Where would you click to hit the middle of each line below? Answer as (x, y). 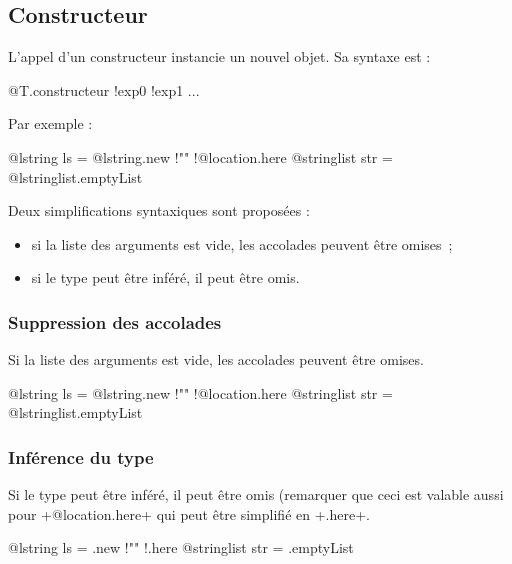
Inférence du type (81, 456)
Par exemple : (50, 123)
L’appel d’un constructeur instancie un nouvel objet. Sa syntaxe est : (219, 56)
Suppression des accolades (115, 321)
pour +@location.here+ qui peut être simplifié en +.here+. (189, 513)
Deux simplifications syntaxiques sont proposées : (159, 210)
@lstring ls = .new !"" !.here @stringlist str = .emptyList (181, 547)
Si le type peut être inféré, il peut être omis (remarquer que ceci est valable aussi (256, 494)
